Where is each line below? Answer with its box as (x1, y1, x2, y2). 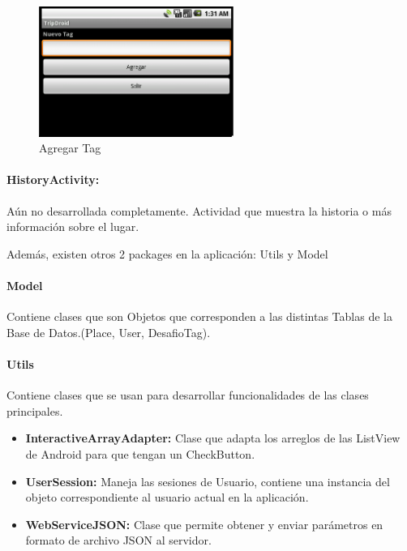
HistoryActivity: (6, 171, 100, 188)
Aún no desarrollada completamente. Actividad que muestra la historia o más (6, 202, 392, 219)
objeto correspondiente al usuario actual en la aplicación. (25, 489, 309, 506)
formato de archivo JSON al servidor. (25, 532, 212, 549)
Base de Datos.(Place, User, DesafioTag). (6, 323, 211, 340)
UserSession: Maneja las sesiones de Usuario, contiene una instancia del (25, 472, 390, 489)
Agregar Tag (39, 139, 101, 156)
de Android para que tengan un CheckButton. (25, 445, 255, 462)
